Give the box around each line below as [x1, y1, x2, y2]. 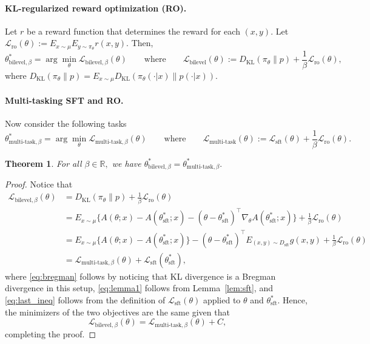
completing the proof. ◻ [5, 327, 96, 340]
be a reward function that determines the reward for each [27, 24, 240, 37]
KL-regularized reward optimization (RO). [5, 1, 187, 14]
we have [112, 157, 141, 169]
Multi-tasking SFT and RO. [5, 93, 124, 106]
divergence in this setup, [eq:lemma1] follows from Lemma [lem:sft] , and [5, 282, 273, 294]
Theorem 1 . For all [5, 157, 82, 169]
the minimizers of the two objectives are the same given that [5, 305, 230, 318]
